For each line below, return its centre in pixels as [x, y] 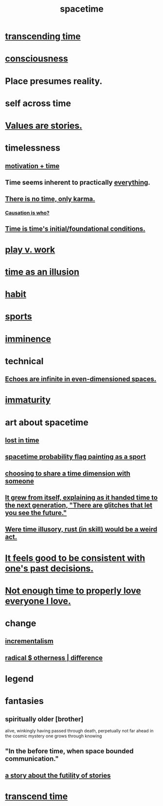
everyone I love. [38, 601]
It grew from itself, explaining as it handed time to [81, 498]
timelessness [33, 148]
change [21, 623]
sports [19, 317]
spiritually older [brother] [44, 719]
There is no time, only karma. [50, 199]
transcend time [36, 796]
